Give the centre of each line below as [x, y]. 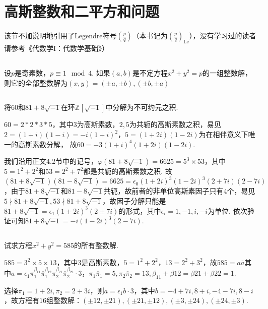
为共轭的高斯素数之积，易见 [175, 124]
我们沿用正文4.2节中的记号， [51, 161]
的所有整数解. [96, 245]
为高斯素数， [98, 124]
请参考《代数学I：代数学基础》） [57, 48]
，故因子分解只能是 [134, 200]
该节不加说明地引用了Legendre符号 [60, 36]
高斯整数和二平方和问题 [82, 11]
